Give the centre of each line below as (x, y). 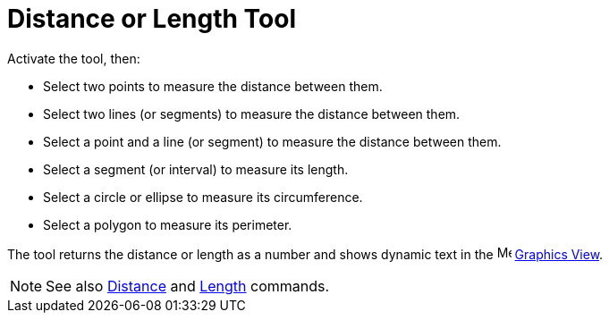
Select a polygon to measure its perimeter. (168, 224)
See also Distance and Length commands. (188, 286)
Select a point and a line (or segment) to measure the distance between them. (272, 141)
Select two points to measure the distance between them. (213, 86)
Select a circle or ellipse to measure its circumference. (203, 197)
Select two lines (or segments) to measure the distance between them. (252, 114)
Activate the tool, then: (74, 58)
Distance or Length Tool (152, 19)
